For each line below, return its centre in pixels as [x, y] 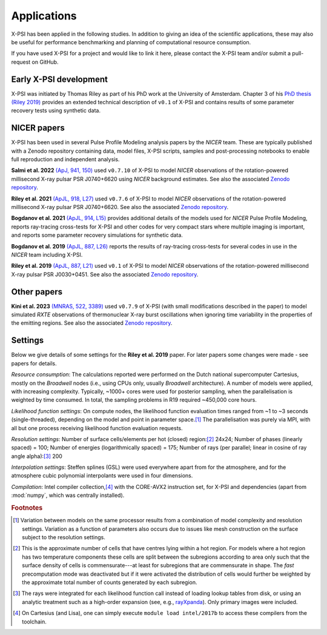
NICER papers [38, 128]
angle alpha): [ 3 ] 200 [37, 456]
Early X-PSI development [60, 79]
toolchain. [34, 622]
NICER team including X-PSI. [47, 255]
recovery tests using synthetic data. [56, 111]
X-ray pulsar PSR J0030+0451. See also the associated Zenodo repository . [105, 274]
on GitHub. [45, 62]
